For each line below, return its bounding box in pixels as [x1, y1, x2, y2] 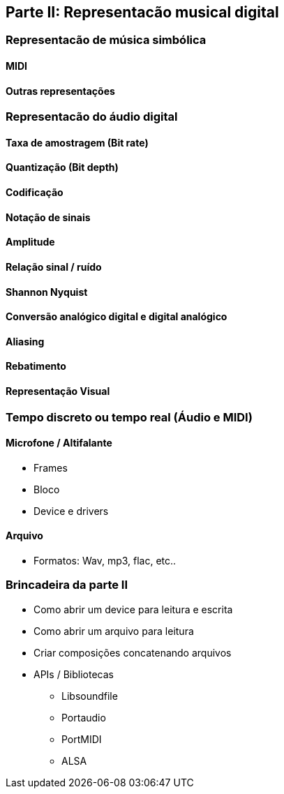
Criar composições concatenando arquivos [33, 646, 232, 659]
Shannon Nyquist [6, 285, 88, 298]
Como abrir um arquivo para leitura [33, 624, 194, 637]
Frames [33, 461, 68, 474]
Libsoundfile [61, 689, 118, 702]
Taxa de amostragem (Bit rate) [6, 136, 149, 149]
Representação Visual [6, 384, 110, 397]
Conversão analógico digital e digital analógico [6, 310, 227, 323]
